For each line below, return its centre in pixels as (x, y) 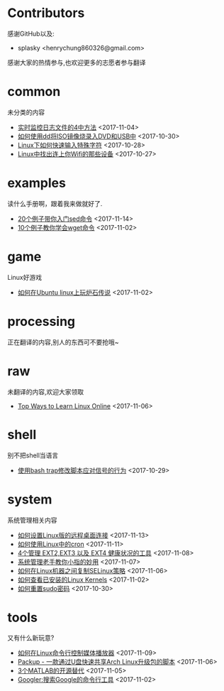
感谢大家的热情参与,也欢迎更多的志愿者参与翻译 (77, 62)
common (34, 92)
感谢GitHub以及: (31, 33)
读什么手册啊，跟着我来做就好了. (55, 203)
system (30, 499)
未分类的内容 (26, 112)
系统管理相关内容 (32, 520)
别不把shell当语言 (33, 455)
